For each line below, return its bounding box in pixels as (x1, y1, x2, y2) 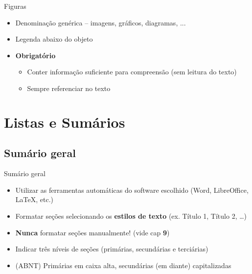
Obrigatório (15, 50, 56, 60)
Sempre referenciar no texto (27, 83, 111, 93)
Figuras (4, 1, 26, 11)
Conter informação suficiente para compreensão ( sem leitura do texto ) (27, 67, 237, 77)
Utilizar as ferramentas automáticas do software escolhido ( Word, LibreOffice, (15, 184, 249, 195)
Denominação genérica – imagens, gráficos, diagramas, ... (15, 17, 186, 27)
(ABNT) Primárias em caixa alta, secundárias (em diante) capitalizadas (15, 260, 231, 270)
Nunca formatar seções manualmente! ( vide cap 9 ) (15, 227, 170, 237)
